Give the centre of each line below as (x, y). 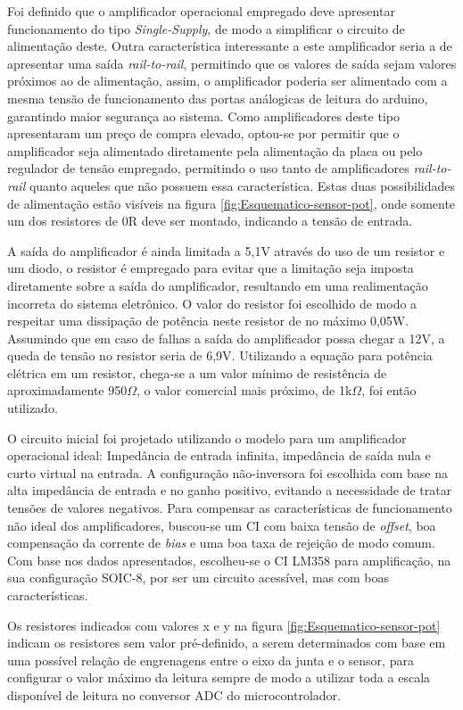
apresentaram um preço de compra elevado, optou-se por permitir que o (203, 133)
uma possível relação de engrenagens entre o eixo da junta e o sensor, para (211, 660)
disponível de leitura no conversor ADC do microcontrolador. (174, 694)
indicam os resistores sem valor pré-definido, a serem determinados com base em (227, 643)
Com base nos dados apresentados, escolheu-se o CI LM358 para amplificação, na (229, 560)
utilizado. (33, 408)
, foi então (389, 390)
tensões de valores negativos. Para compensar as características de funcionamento (230, 508)
